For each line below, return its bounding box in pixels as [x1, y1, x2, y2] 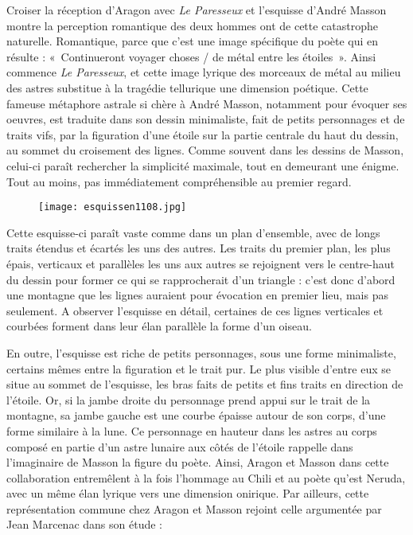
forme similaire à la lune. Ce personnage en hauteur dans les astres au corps [6, 422, 377, 439]
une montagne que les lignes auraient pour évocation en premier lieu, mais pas [6, 287, 388, 303]
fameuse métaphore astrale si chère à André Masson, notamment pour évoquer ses [6, 95, 407, 111]
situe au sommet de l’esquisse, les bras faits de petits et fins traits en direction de [6, 376, 403, 392]
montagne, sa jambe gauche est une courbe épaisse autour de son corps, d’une [6, 407, 386, 424]
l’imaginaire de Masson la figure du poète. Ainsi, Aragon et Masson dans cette [6, 454, 389, 471]
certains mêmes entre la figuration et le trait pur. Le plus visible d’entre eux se [6, 360, 391, 377]
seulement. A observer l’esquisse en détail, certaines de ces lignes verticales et [6, 302, 384, 318]
